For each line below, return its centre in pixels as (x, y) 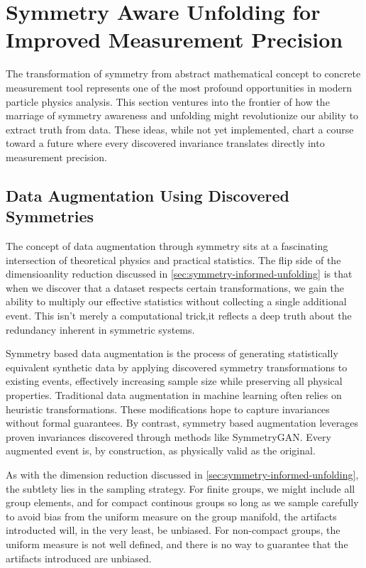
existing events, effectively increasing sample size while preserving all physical (174, 381)
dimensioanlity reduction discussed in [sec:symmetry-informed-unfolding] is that (179, 274)
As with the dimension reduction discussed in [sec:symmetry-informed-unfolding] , (182, 474)
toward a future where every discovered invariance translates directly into (165, 143)
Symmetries (50, 216)
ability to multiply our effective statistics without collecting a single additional (176, 301)
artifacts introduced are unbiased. (79, 558)
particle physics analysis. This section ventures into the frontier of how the (168, 101)
